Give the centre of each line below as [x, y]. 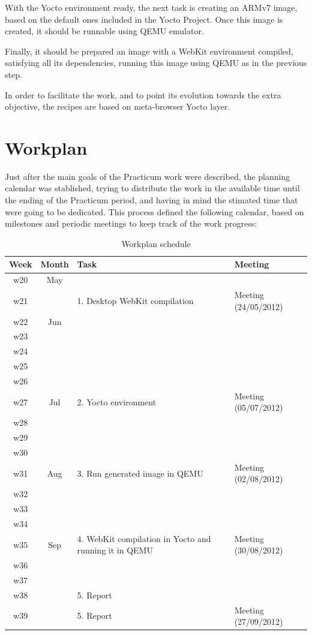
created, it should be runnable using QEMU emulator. [104, 31]
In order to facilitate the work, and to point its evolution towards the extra [143, 94]
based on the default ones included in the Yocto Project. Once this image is [144, 19]
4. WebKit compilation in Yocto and [144, 538]
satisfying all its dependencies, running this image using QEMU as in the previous [156, 63]
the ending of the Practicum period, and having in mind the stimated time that [151, 200]
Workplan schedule [156, 243]
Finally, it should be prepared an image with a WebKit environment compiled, [149, 51]
